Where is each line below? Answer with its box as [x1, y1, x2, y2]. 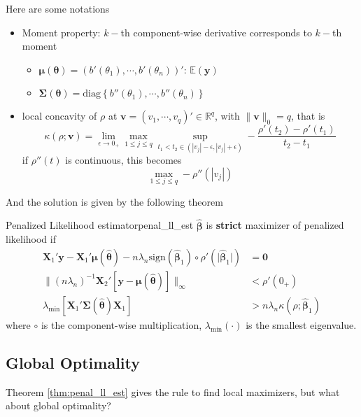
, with [215, 108, 240, 123]
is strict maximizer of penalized [206, 218, 344, 232]
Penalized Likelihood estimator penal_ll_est [6, 218, 194, 232]
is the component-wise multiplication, [41, 317, 202, 332]
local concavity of [22, 108, 97, 123]
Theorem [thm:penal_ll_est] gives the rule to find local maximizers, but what [6, 384, 340, 399]
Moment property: [22, 24, 101, 39]
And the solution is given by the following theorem [6, 194, 223, 208]
